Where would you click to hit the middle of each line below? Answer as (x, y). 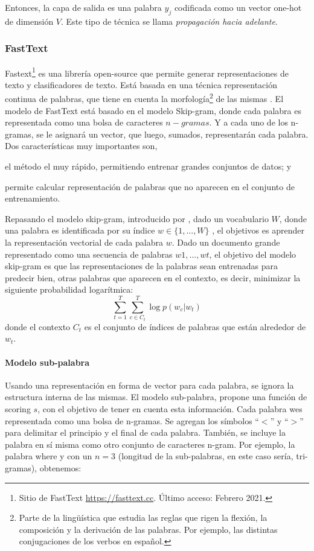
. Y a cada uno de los (248, 122)
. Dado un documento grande (226, 242)
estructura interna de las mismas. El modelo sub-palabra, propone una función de (156, 397)
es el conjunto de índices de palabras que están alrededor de (195, 326)
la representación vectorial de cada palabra (84, 242)
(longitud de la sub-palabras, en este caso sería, (206, 456)
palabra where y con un (49, 456)
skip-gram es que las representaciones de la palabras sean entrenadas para (141, 266)
